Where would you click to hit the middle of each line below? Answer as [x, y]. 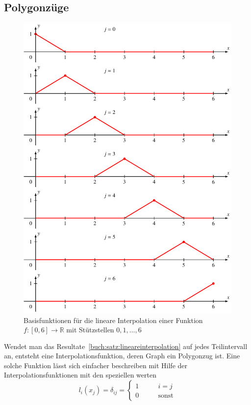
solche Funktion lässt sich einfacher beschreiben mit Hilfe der [96, 365]
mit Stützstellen [90, 330]
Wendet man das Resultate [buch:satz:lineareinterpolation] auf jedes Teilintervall [126, 346]
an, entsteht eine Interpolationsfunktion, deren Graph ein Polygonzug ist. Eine [122, 356]
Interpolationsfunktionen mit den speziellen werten [80, 375]
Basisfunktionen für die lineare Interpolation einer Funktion [113, 320]
